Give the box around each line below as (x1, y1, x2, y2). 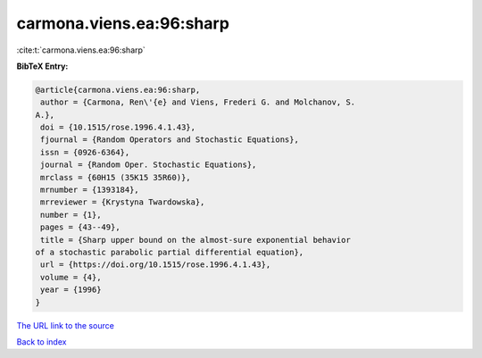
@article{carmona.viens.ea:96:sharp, (35, 85, 201, 95)
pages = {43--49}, (40, 222, 120, 232)
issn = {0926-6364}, (40, 147, 130, 157)
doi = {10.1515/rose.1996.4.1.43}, (40, 122, 196, 133)
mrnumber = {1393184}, (40, 185, 140, 196)
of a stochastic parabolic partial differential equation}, (35, 247, 304, 257)
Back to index (16, 336, 67, 347)
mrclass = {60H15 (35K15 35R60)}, (40, 172, 191, 182)
